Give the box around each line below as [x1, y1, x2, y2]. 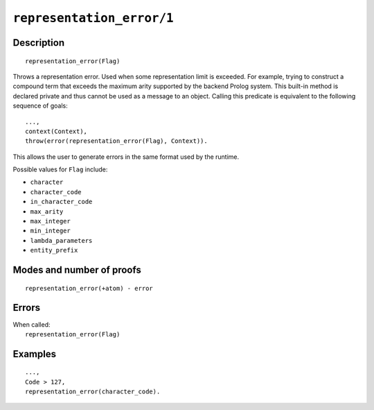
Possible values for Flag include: [12, 165, 108, 173]
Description [12, 37, 65, 49]
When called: [12, 320, 51, 329]
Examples [12, 348, 57, 360]
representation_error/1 [12, 10, 174, 26]
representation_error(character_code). [25, 388, 161, 395]
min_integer [30, 227, 71, 235]
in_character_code [30, 198, 93, 206]
